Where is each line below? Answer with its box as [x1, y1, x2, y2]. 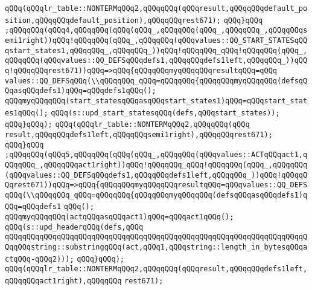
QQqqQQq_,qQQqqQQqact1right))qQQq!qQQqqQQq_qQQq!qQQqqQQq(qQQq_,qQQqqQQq [5, 160, 308, 169]
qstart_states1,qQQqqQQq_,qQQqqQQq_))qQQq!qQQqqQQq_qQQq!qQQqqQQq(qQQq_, [5, 46, 308, 55]
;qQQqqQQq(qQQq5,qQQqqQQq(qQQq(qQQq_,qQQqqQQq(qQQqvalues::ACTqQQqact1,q [5, 150, 308, 159]
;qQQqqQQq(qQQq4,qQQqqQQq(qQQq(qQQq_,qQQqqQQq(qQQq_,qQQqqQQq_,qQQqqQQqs [5, 26, 308, 35]
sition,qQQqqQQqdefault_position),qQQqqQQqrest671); [5, 16, 221, 25]
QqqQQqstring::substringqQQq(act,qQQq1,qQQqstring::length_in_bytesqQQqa [5, 243, 308, 252]
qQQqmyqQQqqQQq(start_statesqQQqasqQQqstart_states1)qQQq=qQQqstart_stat [5, 96, 308, 105]
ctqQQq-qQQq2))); [5, 254, 74, 263]
